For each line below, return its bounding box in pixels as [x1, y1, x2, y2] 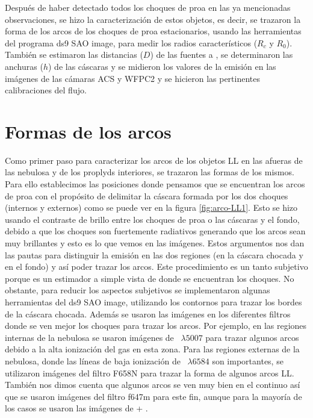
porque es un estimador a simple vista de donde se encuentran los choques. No [5, 272, 294, 284]
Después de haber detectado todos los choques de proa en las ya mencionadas [5, 1, 291, 13]
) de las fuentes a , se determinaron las [150, 48, 293, 61]
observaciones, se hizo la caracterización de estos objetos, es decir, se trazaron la [5, 13, 301, 25]
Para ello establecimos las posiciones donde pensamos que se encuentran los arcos [5, 178, 305, 190]
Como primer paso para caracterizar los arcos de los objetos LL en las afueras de [5, 154, 303, 166]
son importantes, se [212, 354, 284, 367]
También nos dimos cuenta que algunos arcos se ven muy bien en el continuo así [5, 378, 300, 391]
